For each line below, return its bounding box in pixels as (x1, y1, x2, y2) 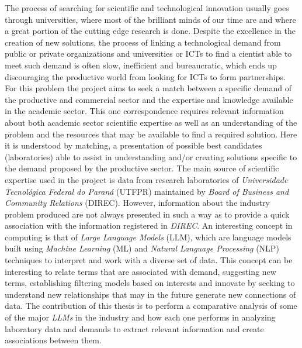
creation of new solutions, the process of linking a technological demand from (5, 36, 281, 48)
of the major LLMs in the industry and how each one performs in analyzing (5, 311, 276, 323)
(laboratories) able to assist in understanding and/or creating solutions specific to (5, 150, 297, 163)
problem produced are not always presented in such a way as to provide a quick (5, 208, 290, 220)
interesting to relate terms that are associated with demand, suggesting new (5, 265, 276, 277)
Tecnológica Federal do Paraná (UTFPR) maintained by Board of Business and (5, 185, 289, 197)
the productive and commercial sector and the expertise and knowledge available (5, 93, 293, 105)
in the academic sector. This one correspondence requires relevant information (5, 105, 284, 117)
